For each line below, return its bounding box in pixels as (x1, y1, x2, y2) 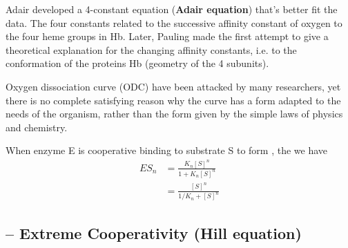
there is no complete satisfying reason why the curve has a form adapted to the (6, 93, 341, 107)
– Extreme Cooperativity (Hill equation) (6, 222, 302, 243)
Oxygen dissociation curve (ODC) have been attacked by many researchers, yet (6, 79, 341, 93)
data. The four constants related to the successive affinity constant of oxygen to (6, 15, 342, 30)
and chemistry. (6, 120, 68, 134)
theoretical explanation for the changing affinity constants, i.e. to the (6, 42, 297, 57)
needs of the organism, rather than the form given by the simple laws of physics (6, 106, 343, 121)
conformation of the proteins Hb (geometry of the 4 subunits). (6, 56, 269, 70)
